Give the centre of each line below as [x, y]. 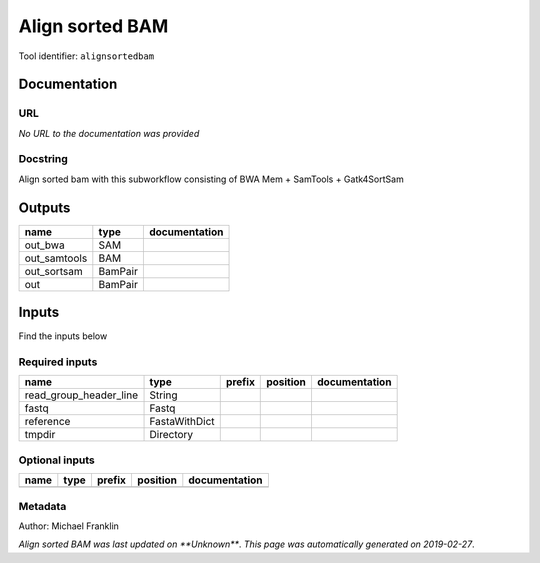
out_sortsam [54, 271]
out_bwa [44, 245]
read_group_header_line [81, 395]
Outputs [44, 207]
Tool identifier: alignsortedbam [86, 56]
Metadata [42, 506]
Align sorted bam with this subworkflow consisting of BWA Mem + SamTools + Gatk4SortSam [211, 179]
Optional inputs [56, 460]
